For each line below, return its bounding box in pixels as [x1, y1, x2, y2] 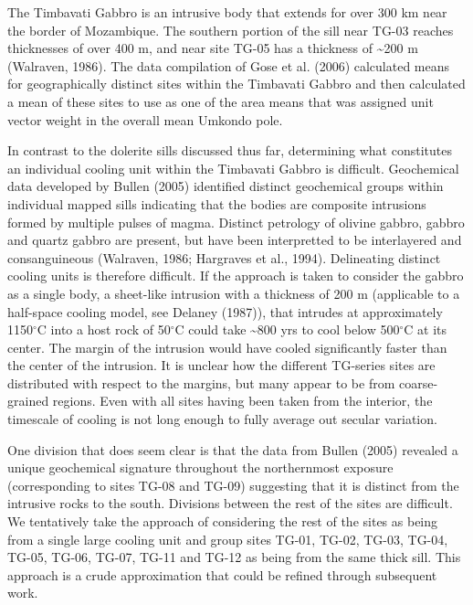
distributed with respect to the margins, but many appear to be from [7, 373, 395, 392]
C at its [404, 320, 447, 339]
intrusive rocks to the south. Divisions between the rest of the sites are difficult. [7, 494, 453, 513]
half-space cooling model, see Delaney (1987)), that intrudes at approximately [7, 302, 443, 321]
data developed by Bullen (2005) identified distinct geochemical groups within [7, 176, 444, 196]
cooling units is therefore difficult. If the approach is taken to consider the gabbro [7, 266, 464, 285]
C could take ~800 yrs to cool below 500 [174, 320, 400, 339]
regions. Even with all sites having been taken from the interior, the [52, 391, 433, 410]
